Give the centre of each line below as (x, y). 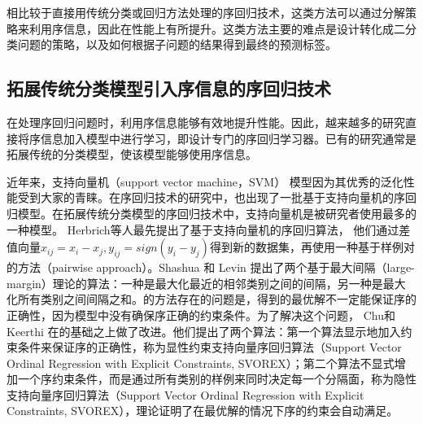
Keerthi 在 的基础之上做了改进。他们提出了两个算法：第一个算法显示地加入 (204, 331)
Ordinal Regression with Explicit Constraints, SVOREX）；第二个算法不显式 (201, 363)
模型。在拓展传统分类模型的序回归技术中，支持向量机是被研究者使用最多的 (217, 213)
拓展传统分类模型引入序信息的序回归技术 (169, 88)
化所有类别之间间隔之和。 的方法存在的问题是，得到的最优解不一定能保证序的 (211, 299)
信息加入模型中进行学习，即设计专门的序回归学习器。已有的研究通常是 (228, 138)
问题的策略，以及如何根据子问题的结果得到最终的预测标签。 (177, 44)
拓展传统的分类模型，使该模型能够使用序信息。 (132, 154)
